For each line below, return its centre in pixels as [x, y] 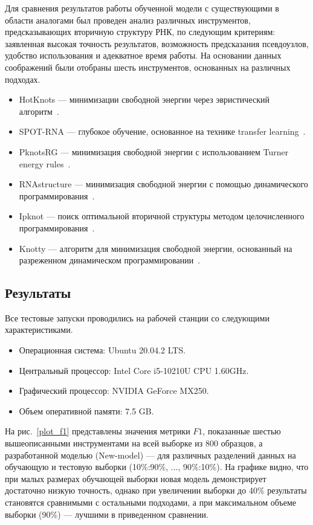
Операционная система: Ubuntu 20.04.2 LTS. [102, 350]
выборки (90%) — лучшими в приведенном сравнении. [107, 514]
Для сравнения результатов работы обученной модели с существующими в [142, 8]
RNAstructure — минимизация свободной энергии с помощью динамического [163, 184]
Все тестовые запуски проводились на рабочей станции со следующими [137, 317]
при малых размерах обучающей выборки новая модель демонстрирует [136, 478]
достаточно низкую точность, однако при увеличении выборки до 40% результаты [156, 490]
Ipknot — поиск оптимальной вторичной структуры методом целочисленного [162, 216]
